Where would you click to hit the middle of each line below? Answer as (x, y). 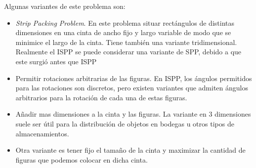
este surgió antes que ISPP (56, 61)
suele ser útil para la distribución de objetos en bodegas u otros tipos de (125, 123)
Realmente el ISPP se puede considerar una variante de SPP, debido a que (128, 52)
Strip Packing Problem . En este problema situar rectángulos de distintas (125, 22)
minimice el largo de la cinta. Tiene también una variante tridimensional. (126, 42)
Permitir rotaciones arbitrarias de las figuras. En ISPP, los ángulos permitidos (134, 78)
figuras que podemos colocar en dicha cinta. (82, 159)
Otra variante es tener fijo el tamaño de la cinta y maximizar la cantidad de (130, 150)
